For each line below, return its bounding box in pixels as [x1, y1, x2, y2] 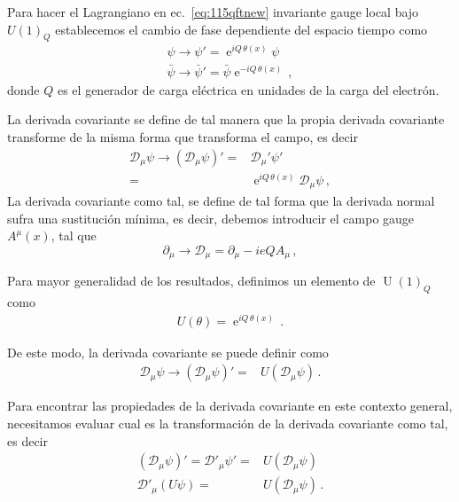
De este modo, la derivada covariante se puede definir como [7, 342, 329, 361]
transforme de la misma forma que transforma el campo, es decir [7, 127, 359, 145]
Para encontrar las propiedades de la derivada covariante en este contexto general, [7, 396, 453, 415]
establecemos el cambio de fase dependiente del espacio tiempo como [55, 20, 428, 38]
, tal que [51, 226, 97, 245]
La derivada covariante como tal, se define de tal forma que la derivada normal [7, 192, 435, 210]
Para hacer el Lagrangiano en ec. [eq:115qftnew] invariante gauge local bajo [7, 3, 419, 20]
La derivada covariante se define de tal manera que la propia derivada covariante [7, 110, 445, 129]
